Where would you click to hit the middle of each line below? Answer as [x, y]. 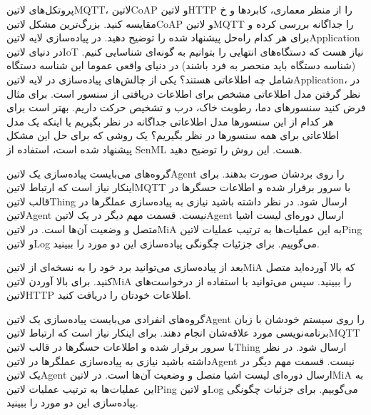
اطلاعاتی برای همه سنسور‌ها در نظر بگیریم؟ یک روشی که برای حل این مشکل [173, 135]
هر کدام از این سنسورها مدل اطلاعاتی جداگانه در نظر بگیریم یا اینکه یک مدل [170, 121]
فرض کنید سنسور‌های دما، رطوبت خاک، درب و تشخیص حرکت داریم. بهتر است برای [186, 107]
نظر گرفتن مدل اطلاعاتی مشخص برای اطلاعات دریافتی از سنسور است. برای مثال [184, 93]
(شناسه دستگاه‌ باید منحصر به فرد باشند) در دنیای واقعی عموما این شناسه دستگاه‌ [181, 65]
